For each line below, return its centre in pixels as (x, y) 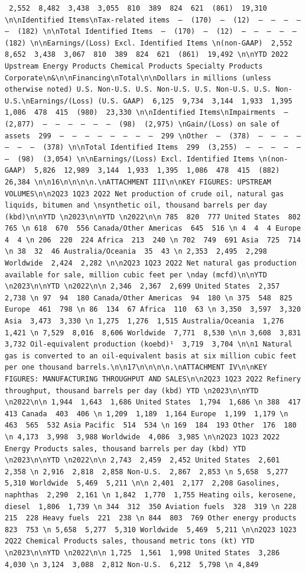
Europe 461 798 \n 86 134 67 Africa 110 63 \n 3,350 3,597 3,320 (153, 310)
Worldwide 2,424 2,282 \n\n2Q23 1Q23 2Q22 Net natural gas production (151, 263)
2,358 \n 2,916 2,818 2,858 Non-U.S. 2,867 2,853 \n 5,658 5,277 (147, 472)
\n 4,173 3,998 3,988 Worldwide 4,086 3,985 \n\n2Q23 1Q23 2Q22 (142, 437)
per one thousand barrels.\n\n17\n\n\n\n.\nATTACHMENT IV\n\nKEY (136, 368)
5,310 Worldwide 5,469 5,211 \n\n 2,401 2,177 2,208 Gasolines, (142, 483)
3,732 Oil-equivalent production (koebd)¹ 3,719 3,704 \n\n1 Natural (149, 344)
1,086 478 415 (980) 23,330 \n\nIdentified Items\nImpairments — (147, 113)
